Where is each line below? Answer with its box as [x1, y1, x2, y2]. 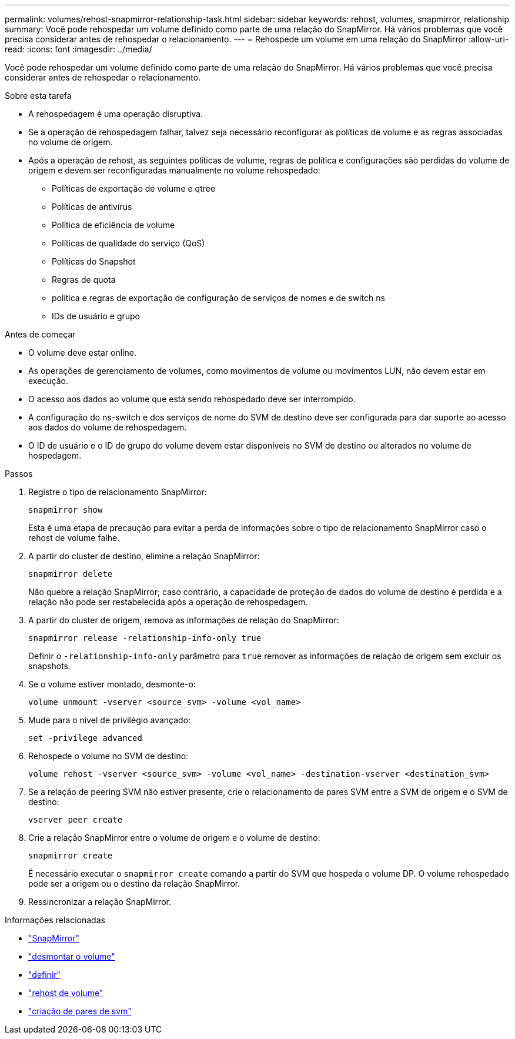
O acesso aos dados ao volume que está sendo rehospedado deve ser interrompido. [28, 394, 356, 404]
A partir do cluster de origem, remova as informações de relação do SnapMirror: [28, 615, 339, 625]
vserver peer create [28, 815, 123, 824]
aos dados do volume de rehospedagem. [28, 422, 187, 432]
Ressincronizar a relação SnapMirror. [28, 897, 171, 907]
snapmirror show [28, 505, 103, 515]
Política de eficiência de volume [52, 220, 175, 230]
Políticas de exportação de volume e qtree [52, 183, 216, 193]
